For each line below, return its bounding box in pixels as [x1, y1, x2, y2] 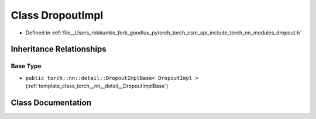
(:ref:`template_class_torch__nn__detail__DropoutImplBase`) [25, 82, 169, 90]
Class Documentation [11, 97, 92, 107]
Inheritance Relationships [11, 44, 107, 54]
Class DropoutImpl [11, 9, 104, 22]
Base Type [11, 62, 42, 70]
